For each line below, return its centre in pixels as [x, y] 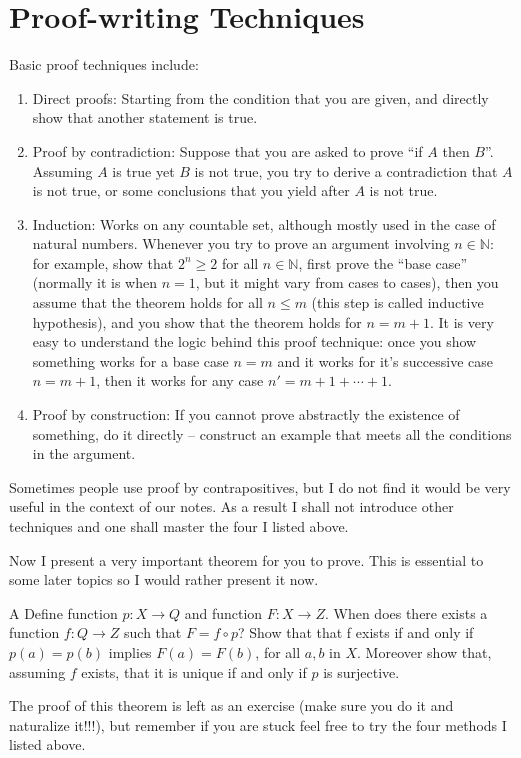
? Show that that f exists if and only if [355, 632]
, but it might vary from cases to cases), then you [347, 282]
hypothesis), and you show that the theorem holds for [197, 321]
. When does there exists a [406, 612]
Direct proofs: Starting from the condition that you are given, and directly [260, 97]
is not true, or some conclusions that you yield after [191, 190]
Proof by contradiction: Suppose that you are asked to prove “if [227, 150]
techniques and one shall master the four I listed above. [179, 526]
